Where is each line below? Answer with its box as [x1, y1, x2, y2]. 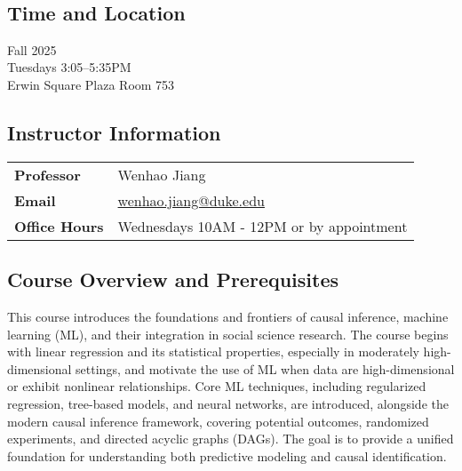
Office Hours [14, 215, 104, 236]
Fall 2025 [7, 40, 57, 59]
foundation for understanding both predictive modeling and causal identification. [7, 446, 447, 465]
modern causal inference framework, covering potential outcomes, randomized [7, 411, 429, 430]
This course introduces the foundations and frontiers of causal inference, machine [7, 307, 449, 325]
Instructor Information [7, 118, 221, 146]
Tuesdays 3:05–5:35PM [7, 58, 131, 76]
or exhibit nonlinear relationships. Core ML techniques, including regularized [7, 377, 426, 395]
